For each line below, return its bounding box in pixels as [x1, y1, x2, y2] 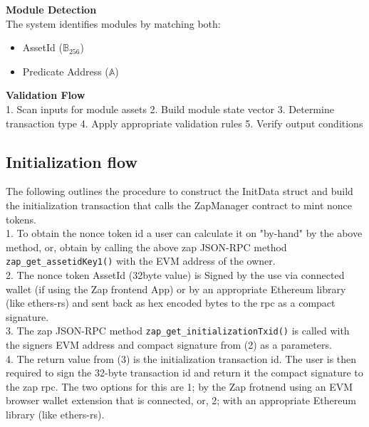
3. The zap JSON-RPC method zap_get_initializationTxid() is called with [6, 323, 350, 338]
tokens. [6, 211, 36, 226]
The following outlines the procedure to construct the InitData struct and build [6, 184, 353, 199]
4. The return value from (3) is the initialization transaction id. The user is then [6, 351, 357, 366]
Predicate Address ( [22, 63, 109, 78]
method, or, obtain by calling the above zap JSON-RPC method [6, 239, 287, 254]
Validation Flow [6, 88, 85, 102]
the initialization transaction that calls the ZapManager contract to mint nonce [6, 197, 353, 212]
